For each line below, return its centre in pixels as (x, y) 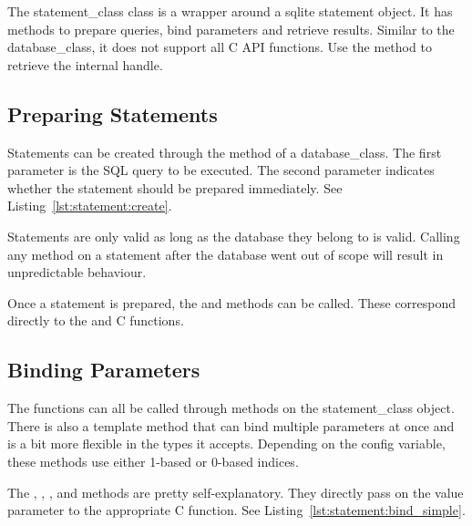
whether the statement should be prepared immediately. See (175, 187)
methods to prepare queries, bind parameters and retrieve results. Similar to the (231, 29)
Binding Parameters (104, 370)
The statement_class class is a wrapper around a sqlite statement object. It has (230, 11)
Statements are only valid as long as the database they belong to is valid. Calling (234, 236)
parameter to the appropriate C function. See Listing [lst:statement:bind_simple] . (236, 510)
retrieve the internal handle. (85, 64)
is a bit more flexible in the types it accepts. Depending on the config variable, (226, 443)
